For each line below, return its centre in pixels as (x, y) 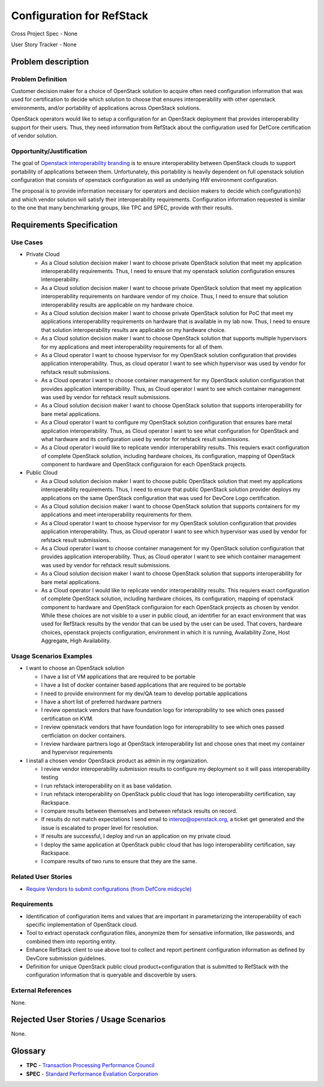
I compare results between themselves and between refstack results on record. (139, 811)
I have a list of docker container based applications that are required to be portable (143, 685)
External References (41, 990)
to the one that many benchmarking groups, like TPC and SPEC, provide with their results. (122, 208)
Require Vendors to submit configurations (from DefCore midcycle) (109, 889)
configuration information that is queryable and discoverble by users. (112, 975)
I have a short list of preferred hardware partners (101, 702)
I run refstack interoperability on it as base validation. (107, 786)
